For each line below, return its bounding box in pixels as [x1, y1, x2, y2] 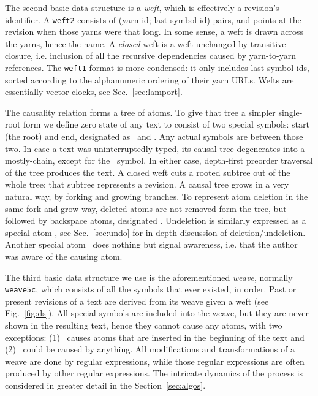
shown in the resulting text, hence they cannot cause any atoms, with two [5, 319, 282, 332]
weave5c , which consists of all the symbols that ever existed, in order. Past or [5, 283, 297, 295]
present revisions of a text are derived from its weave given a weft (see [5, 294, 269, 307]
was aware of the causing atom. [5, 250, 123, 262]
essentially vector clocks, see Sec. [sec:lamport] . [5, 85, 183, 98]
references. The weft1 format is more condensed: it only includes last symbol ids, [5, 61, 309, 74]
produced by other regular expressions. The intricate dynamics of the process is [5, 367, 303, 379]
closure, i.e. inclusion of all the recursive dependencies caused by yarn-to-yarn [5, 49, 297, 62]
